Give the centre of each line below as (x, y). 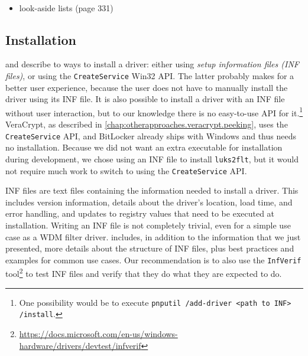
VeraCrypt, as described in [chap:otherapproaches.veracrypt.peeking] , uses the (147, 124)
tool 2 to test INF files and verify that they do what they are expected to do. (144, 273)
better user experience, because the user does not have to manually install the (147, 87)
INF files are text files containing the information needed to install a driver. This (152, 190)
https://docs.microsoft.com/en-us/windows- (98, 334)
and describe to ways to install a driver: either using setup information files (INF (152, 64)
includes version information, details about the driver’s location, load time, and (149, 202)
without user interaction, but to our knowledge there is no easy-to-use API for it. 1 (154, 112)
